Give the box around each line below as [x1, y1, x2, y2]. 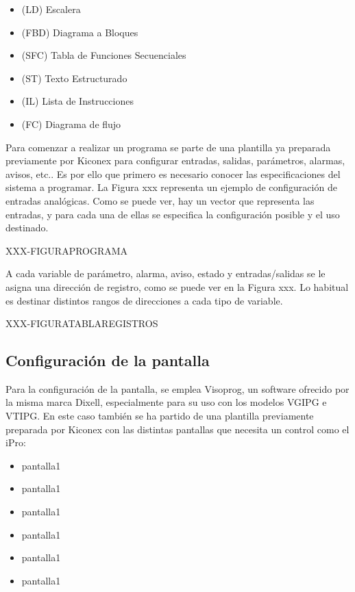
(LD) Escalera [21, 2, 81, 16]
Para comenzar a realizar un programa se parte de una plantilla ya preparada [5, 140, 331, 154]
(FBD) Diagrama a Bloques [21, 25, 138, 39]
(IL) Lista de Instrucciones [21, 94, 134, 108]
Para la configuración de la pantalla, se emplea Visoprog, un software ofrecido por [5, 381, 350, 396]
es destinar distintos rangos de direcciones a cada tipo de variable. [5, 293, 283, 307]
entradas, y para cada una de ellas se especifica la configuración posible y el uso [5, 207, 340, 221]
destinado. [5, 220, 49, 235]
